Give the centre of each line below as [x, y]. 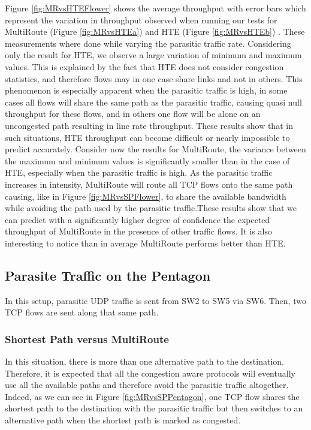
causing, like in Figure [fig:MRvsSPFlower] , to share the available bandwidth [146, 196]
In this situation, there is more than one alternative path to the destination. [144, 361]
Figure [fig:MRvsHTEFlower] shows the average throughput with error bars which [155, 8]
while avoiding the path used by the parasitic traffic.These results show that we [151, 208]
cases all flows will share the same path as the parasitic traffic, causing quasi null [153, 102]
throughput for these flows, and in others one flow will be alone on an [133, 114]
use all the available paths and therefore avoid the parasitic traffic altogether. [147, 385]
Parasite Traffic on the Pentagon [108, 275]
